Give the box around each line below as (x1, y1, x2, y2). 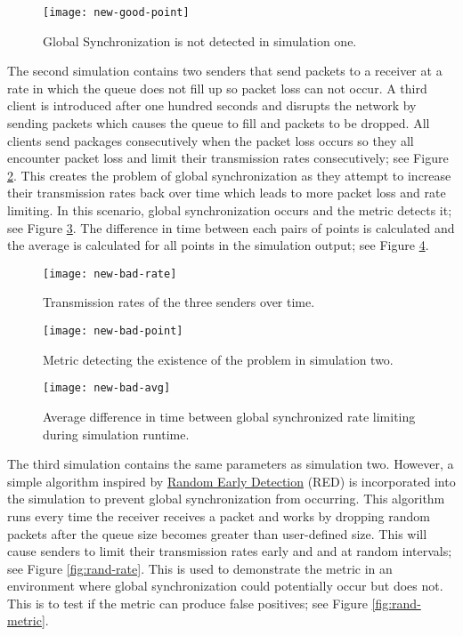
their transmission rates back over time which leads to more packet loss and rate (7, 183, 446, 202)
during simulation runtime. (43, 424, 190, 443)
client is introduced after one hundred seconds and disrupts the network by (7, 96, 417, 115)
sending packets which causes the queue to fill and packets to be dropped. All (7, 114, 430, 133)
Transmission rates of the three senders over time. (43, 293, 315, 311)
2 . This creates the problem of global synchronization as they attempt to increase (7, 165, 451, 184)
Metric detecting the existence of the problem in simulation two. (43, 350, 394, 368)
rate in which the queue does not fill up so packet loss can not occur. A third (7, 78, 427, 97)
